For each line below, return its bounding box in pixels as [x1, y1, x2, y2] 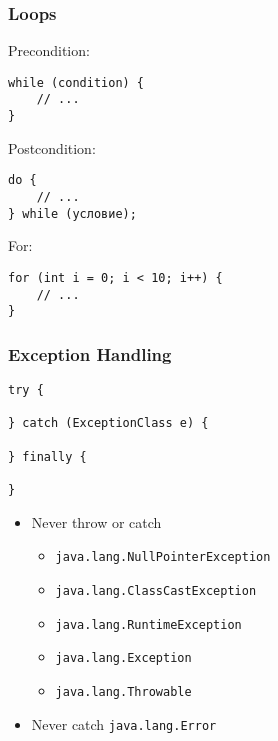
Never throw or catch [31, 511, 162, 532]
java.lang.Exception [55, 651, 192, 666]
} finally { [8, 449, 87, 464]
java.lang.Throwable [55, 684, 192, 699]
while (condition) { [8, 75, 145, 90]
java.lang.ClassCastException [55, 583, 257, 598]
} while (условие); [8, 206, 137, 221]
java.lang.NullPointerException [55, 550, 271, 565]
